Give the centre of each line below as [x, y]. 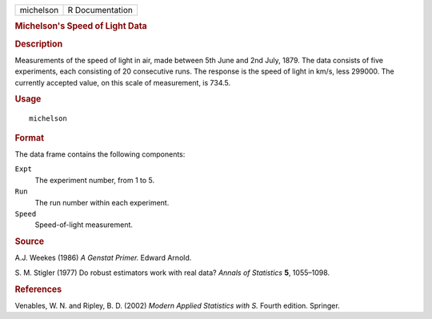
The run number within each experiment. [102, 202]
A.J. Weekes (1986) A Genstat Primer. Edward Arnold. [103, 258]
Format [29, 138]
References [38, 289]
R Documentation [100, 10]
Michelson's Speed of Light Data [81, 26]
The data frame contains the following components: [100, 154]
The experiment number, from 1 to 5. [95, 180]
